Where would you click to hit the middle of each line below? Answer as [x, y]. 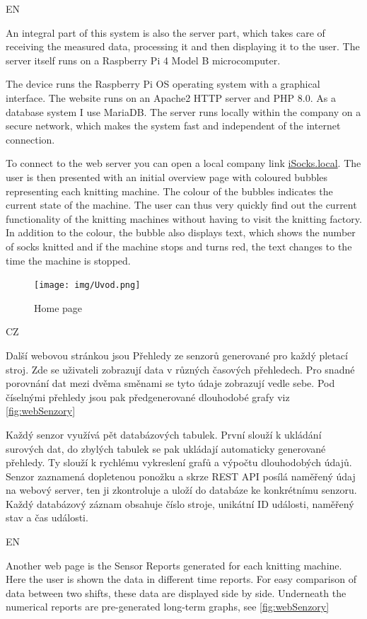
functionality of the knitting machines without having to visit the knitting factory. [184, 218]
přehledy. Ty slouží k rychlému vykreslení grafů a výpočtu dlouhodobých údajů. [179, 462]
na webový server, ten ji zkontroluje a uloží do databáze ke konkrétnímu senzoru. [181, 490]
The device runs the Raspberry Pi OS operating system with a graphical [163, 84]
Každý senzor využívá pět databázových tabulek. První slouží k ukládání [164, 434]
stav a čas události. [47, 517]
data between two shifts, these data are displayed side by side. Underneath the [176, 592]
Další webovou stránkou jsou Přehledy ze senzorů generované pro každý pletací [177, 355]
